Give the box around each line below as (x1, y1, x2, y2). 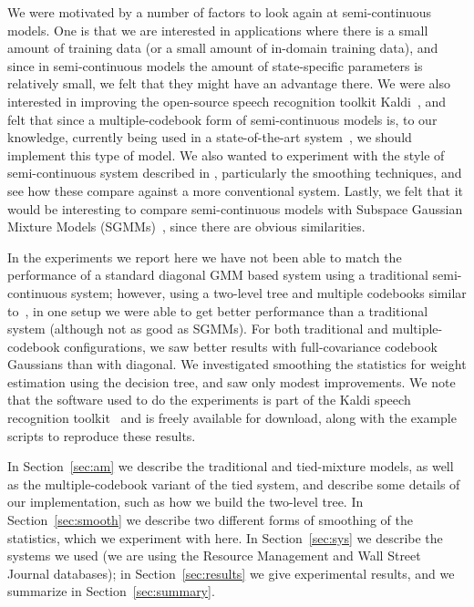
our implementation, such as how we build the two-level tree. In (7, 492, 364, 511)
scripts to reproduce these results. (7, 426, 196, 445)
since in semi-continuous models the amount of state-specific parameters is (7, 56, 423, 75)
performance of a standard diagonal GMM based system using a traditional (7, 265, 428, 284)
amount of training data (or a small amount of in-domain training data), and (7, 38, 438, 57)
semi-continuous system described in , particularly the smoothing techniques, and (7, 163, 462, 182)
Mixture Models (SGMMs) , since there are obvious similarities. (7, 217, 366, 236)
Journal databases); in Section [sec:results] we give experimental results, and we (7, 563, 455, 582)
